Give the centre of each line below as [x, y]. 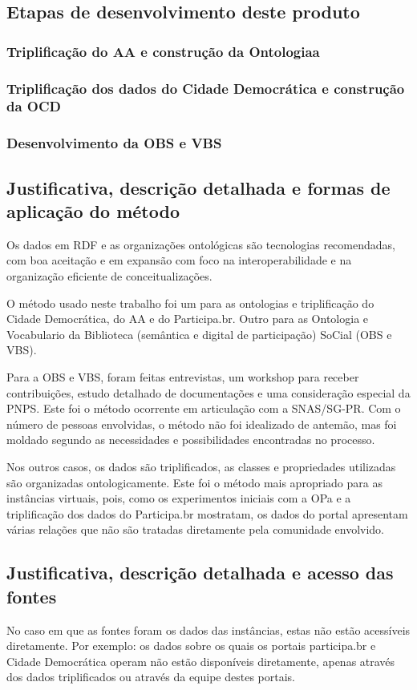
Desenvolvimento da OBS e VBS [114, 143]
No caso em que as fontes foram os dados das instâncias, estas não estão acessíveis [208, 629]
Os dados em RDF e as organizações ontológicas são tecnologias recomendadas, [201, 244]
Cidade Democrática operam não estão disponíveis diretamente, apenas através [201, 661]
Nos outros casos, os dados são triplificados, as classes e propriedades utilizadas [201, 466]
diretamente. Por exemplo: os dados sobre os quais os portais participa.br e [191, 646]
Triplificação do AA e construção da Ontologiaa [163, 51]
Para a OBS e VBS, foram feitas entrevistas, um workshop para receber [183, 376]
